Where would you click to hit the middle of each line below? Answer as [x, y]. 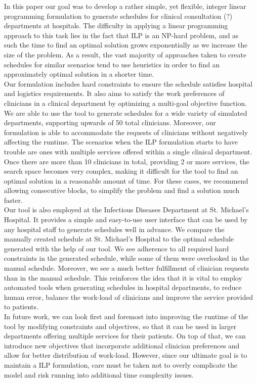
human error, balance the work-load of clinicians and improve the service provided [128, 297]
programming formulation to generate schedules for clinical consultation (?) [118, 16]
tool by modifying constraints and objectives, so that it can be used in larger [120, 326]
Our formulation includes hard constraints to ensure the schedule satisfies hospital [128, 83]
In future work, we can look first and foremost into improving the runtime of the [126, 316]
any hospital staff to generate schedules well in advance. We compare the [114, 229]
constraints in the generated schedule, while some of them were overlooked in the [127, 258]
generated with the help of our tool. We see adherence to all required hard [116, 248]
